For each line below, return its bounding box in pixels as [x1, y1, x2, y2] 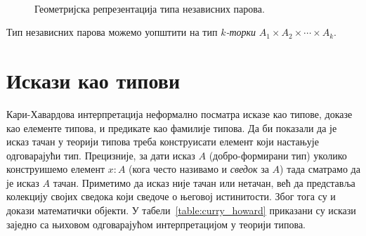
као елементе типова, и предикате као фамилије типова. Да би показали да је [6, 120, 337, 135]
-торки [226, 25, 256, 39]
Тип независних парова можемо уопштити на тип [6, 25, 218, 39]
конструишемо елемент [6, 162, 105, 176]
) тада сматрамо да [280, 162, 360, 176]
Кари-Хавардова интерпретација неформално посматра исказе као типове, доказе [6, 106, 353, 121]
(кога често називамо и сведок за [129, 162, 269, 176]
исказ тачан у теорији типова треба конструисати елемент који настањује [6, 134, 319, 149]
